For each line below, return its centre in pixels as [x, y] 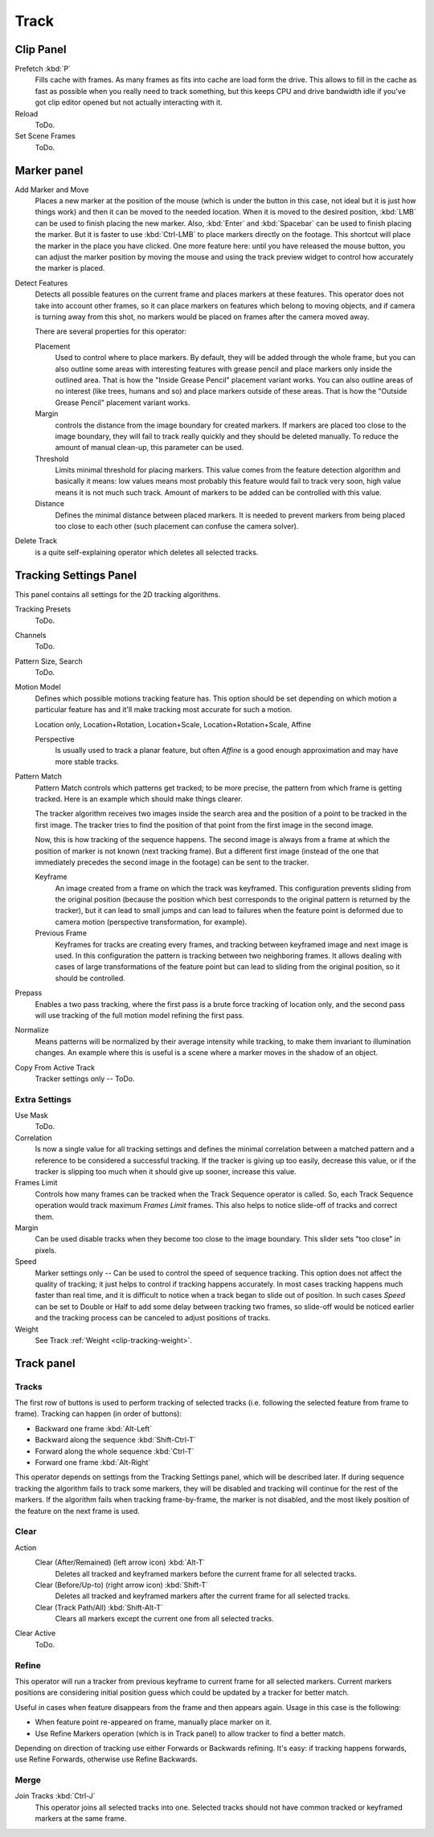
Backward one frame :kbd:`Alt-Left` [94, 1428]
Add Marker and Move [52, 190]
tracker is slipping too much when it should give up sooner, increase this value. [166, 1172]
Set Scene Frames [45, 136]
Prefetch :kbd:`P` [43, 69]
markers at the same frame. [81, 1819]
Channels [31, 635]
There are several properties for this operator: [111, 331]
